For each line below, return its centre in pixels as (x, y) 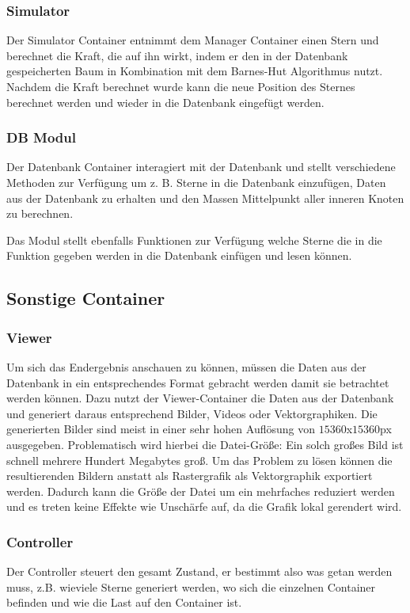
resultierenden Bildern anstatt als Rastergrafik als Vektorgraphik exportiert (190, 476)
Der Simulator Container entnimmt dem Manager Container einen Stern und (193, 40)
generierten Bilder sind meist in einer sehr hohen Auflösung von (161, 429)
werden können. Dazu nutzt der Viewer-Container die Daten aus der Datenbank (200, 398)
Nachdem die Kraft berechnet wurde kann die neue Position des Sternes (181, 86)
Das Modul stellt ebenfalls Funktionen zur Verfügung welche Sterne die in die (194, 240)
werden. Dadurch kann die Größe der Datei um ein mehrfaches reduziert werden (201, 491)
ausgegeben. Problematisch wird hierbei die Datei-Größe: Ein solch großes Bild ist (205, 444)
